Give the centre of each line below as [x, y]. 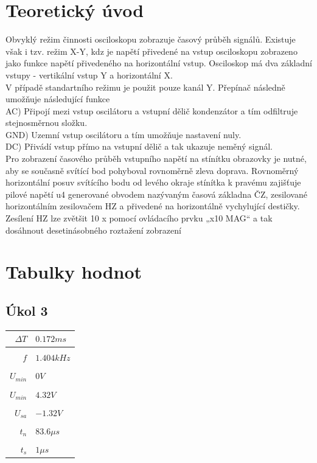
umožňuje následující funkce [58, 99]
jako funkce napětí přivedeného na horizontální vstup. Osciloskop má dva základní [159, 63]
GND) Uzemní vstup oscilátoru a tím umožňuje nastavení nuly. [124, 134]
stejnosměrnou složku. [47, 123]
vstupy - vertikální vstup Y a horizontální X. [89, 75]
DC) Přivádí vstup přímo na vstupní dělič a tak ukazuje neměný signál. [139, 146]
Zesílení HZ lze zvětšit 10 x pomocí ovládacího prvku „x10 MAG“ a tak [139, 218]
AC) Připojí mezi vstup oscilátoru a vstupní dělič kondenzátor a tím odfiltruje [152, 110]
